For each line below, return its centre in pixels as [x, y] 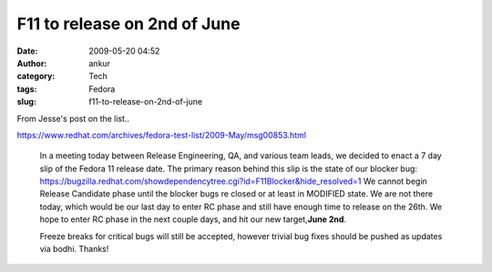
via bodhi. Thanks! [74, 249]
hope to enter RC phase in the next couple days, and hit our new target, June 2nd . [193, 219]
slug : [26, 102]
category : [36, 76]
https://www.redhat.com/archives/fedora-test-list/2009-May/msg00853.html [162, 135]
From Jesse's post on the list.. [73, 118]
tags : [27, 89]
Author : [32, 63]
